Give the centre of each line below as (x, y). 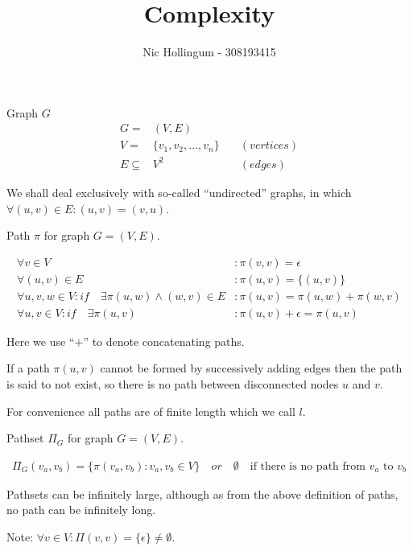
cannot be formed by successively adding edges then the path (251, 368)
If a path (28, 368)
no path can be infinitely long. (81, 510)
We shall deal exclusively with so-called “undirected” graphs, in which (179, 192)
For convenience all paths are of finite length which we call (151, 411)
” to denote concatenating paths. (164, 341)
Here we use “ (41, 341)
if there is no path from (308, 466)
